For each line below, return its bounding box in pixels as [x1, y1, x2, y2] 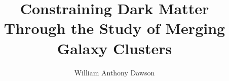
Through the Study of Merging [4, 18, 225, 38]
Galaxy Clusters [57, 37, 172, 58]
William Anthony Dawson [74, 67, 155, 77]
